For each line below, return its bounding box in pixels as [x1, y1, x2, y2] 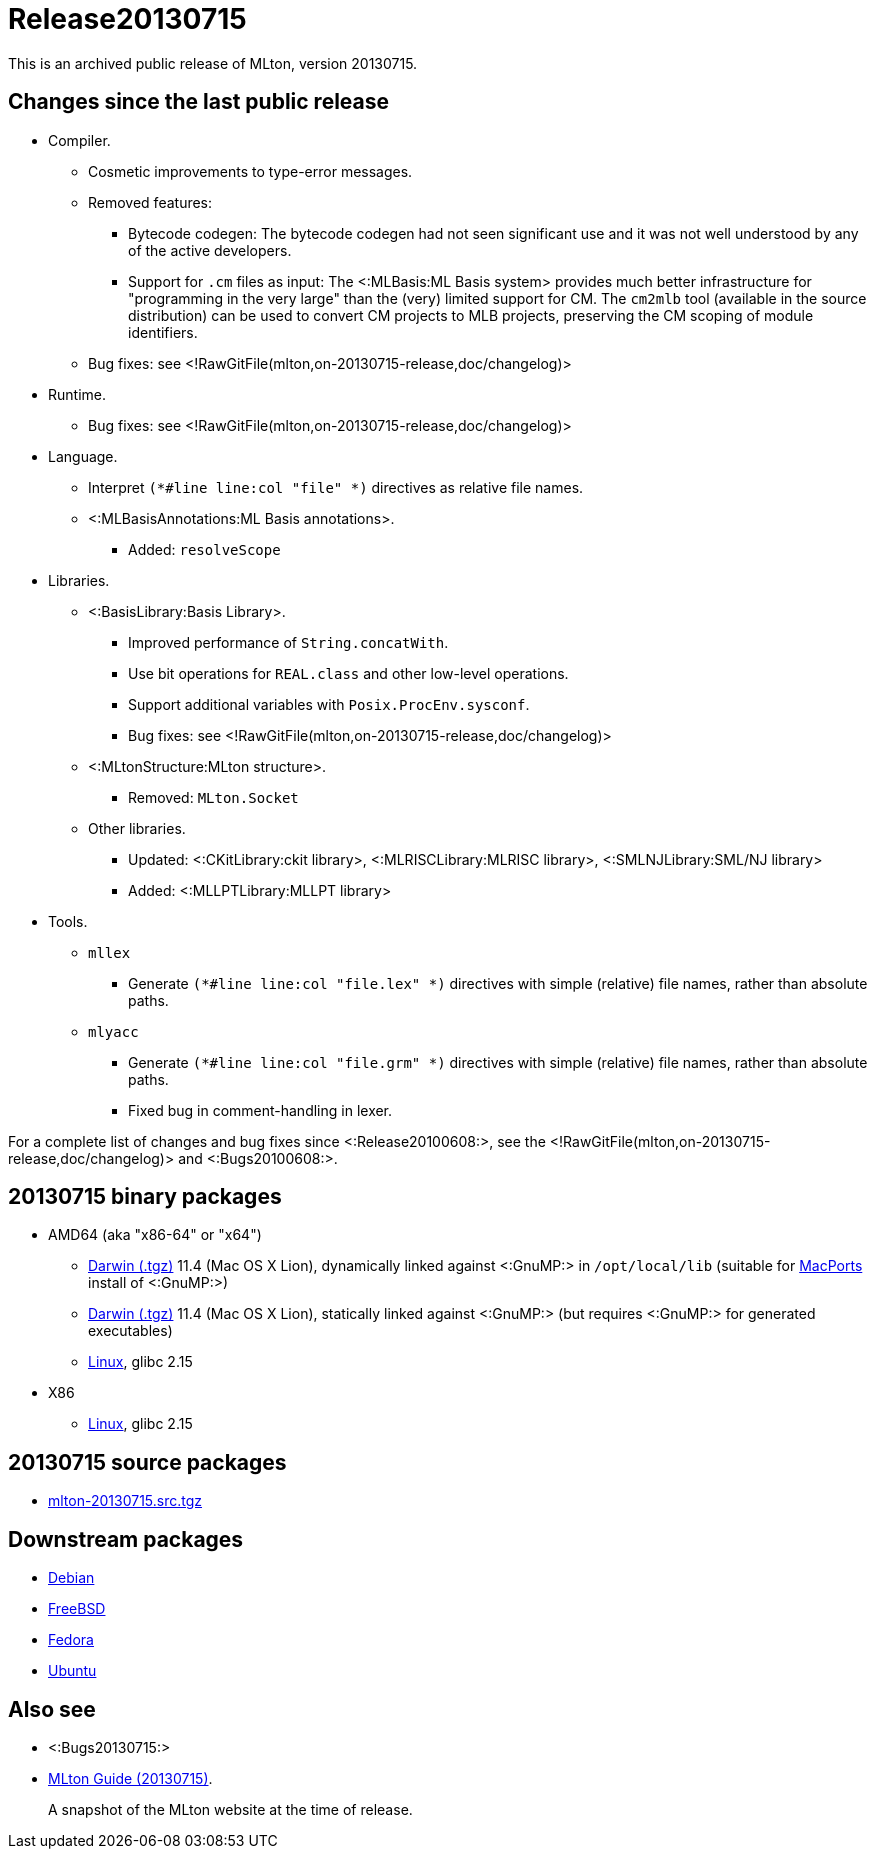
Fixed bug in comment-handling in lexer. [128, 1101, 393, 1119]
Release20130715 [8, 2, 247, 36]
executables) [88, 1322, 173, 1340]
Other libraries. [88, 819, 186, 837]
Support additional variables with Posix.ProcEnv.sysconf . [128, 695, 530, 713]
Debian [48, 1569, 95, 1587]
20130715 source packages [8, 1449, 287, 1475]
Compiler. [48, 131, 111, 149]
